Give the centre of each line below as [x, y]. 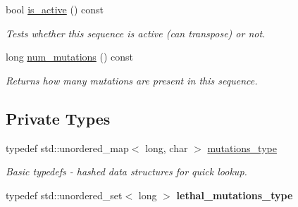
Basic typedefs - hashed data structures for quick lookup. [126, 171]
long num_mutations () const [70, 57]
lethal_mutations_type [235, 195]
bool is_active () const [55, 9]
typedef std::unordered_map [67, 148]
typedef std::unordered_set [64, 195]
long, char [167, 148]
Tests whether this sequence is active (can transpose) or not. [136, 33]
